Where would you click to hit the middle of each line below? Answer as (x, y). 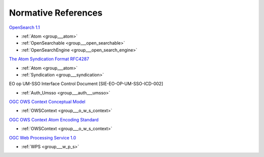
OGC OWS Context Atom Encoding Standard (54, 119)
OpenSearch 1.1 (24, 27)
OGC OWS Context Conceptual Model (47, 102)
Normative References (56, 13)
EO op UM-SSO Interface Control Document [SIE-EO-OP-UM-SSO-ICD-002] (86, 84)
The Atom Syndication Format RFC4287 (49, 59)
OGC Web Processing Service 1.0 (43, 137)
